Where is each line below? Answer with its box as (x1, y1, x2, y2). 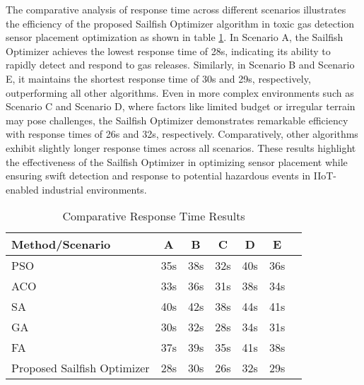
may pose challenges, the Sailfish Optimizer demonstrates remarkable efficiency (6, 112, 348, 127)
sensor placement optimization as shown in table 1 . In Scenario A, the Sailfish (6, 30, 344, 45)
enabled (6, 182, 39, 196)
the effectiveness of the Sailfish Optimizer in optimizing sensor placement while (6, 154, 348, 169)
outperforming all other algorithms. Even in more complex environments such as (6, 85, 354, 100)
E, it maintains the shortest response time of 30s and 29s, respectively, (6, 71, 311, 85)
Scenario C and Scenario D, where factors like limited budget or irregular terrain (6, 99, 356, 114)
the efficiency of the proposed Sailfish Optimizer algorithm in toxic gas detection (6, 16, 355, 30)
